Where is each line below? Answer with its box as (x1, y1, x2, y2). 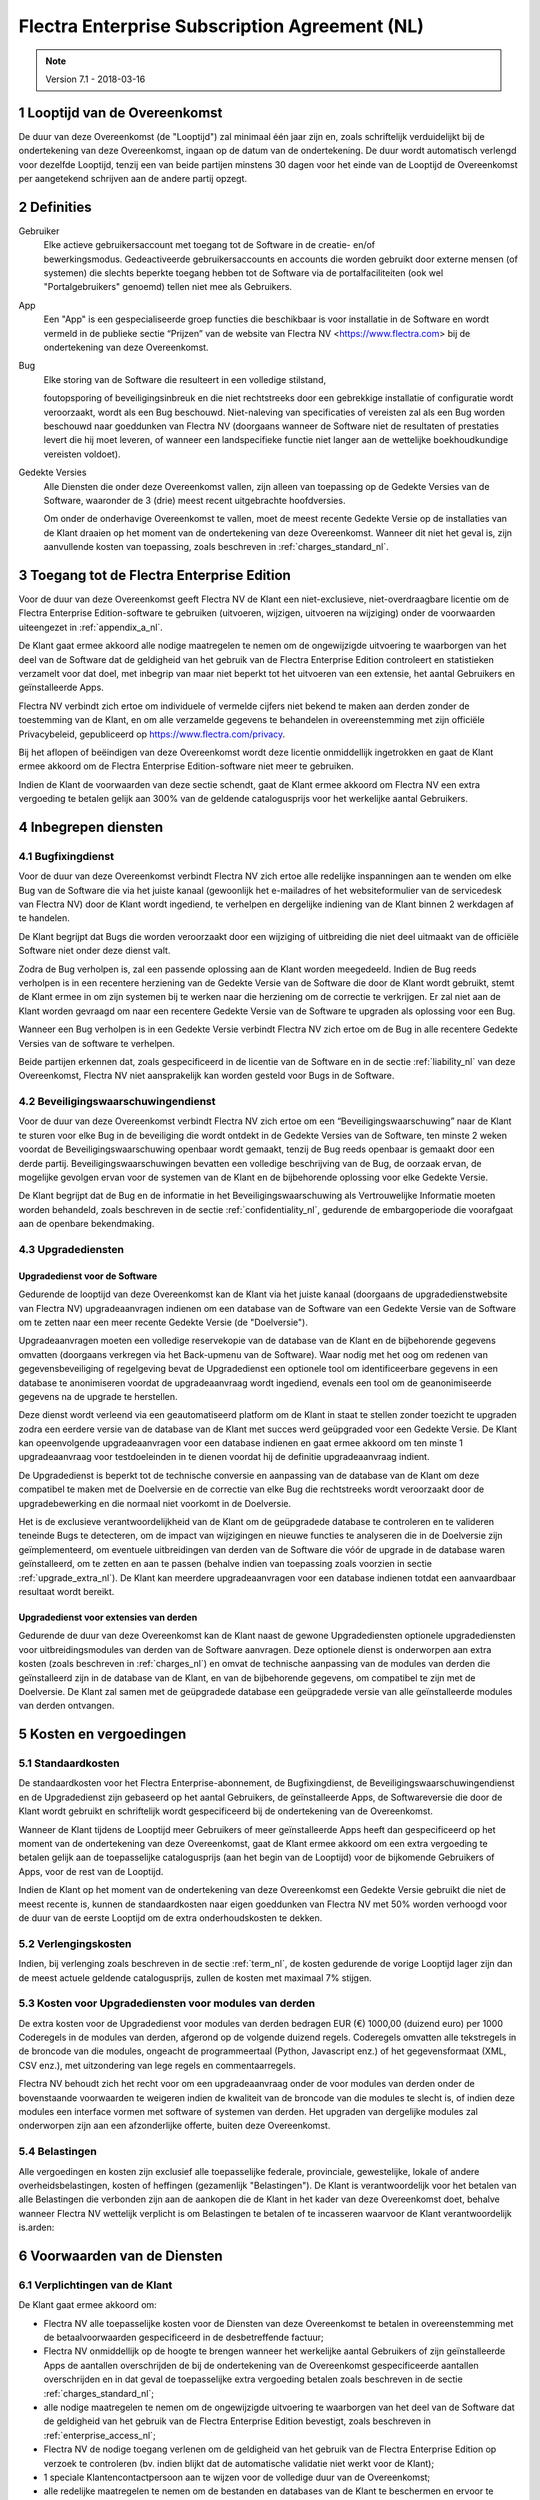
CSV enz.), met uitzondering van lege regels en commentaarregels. (18, 2059, 296, 2071)
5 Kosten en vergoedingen (18, 1726, 187, 1743)
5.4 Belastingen (18, 2145, 97, 2159)
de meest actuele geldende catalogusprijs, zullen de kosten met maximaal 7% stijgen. (18, 1971, 372, 1984)
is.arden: (18, 2221, 55, 2234)
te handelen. (18, 912, 70, 924)
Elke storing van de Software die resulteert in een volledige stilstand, (43, 373, 327, 385)
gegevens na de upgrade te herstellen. (18, 1390, 179, 1402)
